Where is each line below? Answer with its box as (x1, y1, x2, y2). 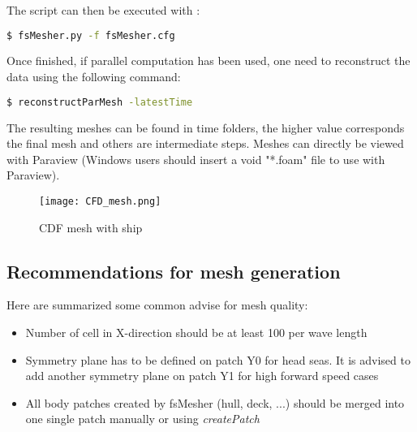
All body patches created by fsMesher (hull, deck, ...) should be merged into (25, 394, 405, 411)
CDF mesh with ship (39, 218, 143, 235)
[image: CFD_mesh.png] (39, 195, 161, 207)
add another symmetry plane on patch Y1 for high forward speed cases (25, 367, 379, 384)
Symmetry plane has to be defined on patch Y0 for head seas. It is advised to (25, 351, 411, 368)
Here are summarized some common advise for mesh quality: (6, 296, 308, 313)
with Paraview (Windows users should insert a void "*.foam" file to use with (6, 150, 385, 167)
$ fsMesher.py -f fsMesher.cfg (6, 29, 175, 41)
